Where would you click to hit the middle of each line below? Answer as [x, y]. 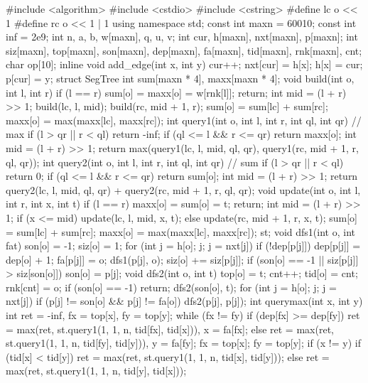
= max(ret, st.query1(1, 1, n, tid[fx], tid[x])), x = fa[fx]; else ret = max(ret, [170, 329]
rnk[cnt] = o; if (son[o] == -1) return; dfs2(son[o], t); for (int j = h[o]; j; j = [171, 287]
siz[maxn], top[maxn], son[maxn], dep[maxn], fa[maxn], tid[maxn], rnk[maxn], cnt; [184, 50]
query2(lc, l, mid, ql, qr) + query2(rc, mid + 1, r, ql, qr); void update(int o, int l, [183, 189]
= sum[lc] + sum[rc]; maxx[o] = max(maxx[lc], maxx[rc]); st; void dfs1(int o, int [180, 231]
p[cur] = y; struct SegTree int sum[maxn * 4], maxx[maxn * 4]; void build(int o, [180, 78]
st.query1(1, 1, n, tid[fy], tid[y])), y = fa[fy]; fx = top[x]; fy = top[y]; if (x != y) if [183, 343]
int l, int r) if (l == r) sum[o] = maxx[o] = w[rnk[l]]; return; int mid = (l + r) [176, 92]
